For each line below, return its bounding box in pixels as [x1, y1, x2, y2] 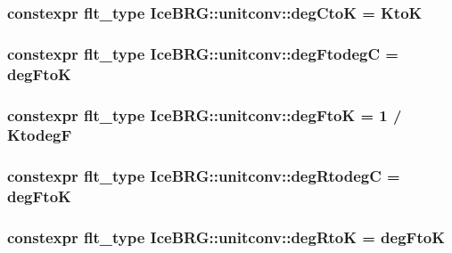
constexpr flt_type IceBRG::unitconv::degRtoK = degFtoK [7, 226, 445, 249]
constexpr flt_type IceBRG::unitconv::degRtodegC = [7, 165, 400, 187]
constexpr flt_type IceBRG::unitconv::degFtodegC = [7, 42, 399, 64]
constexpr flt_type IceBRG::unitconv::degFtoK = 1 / [7, 103, 402, 126]
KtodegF [7, 124, 72, 146]
